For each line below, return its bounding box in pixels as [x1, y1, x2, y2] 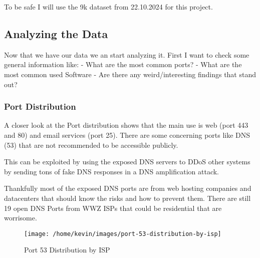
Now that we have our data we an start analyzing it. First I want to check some [4, 49, 249, 60]
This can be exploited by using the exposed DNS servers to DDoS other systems [4, 156, 250, 167]
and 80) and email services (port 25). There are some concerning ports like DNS [4, 129, 250, 140]
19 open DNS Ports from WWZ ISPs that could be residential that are [4, 202, 222, 213]
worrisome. [4, 212, 37, 223]
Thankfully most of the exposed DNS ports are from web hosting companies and [4, 183, 251, 193]
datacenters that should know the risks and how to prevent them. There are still [4, 192, 251, 203]
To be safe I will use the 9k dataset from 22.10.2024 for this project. [4, 2, 213, 12]
